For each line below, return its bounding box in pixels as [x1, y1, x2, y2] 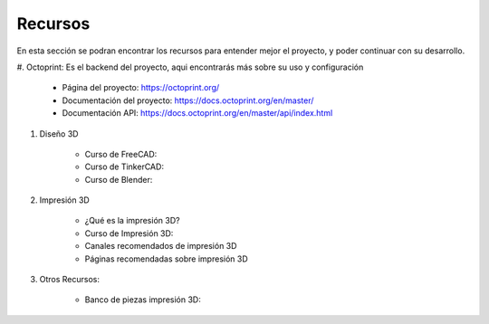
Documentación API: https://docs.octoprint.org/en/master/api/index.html [62, 108, 333, 119]
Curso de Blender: [84, 174, 153, 185]
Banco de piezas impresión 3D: [84, 294, 201, 305]
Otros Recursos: [39, 274, 100, 285]
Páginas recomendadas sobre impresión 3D [84, 253, 248, 264]
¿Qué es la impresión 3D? [84, 215, 180, 226]
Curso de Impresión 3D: [84, 227, 174, 239]
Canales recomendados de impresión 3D [84, 241, 237, 252]
